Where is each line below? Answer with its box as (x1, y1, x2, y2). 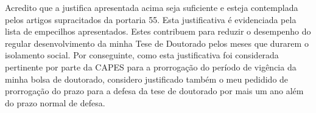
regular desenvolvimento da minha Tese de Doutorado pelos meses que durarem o (5, 36, 309, 49)
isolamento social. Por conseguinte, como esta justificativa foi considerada (5, 49, 279, 61)
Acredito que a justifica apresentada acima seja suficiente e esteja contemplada (5, 1, 298, 13)
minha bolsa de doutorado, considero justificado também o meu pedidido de (5, 72, 289, 85)
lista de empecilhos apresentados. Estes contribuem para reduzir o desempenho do (5, 25, 311, 38)
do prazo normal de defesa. (5, 96, 105, 109)
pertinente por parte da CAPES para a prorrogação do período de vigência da (5, 60, 297, 73)
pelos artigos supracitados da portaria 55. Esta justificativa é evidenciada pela (5, 13, 297, 26)
